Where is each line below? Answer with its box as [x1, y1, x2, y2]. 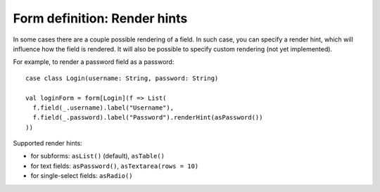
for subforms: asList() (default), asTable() [30, 152, 165, 160]
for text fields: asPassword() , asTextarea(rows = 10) [30, 162, 199, 170]
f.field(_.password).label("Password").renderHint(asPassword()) [32, 113, 263, 122]
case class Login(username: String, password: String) [25, 74, 219, 82]
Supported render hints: [13, 139, 82, 148]
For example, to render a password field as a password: [13, 58, 175, 66]
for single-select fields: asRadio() [30, 172, 133, 180]
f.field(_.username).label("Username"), [32, 103, 175, 112]
